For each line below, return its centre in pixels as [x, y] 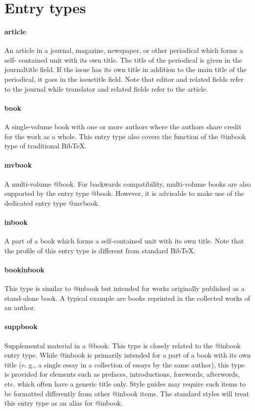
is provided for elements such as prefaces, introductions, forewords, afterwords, [122, 374]
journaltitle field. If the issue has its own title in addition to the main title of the [126, 69]
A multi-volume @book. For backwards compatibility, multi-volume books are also [128, 183]
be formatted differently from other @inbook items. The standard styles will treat [127, 393]
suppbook [21, 326]
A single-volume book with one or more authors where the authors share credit [123, 126]
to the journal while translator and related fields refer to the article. [106, 88]
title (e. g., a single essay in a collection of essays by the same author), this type [125, 364]
